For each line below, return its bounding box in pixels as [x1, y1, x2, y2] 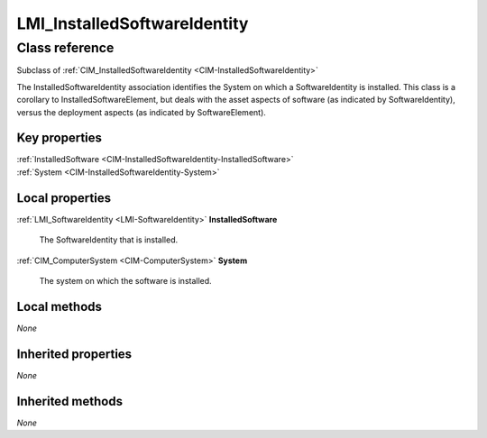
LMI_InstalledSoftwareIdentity [16, 14, 249, 33]
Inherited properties [16, 346, 133, 361]
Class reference [16, 40, 115, 56]
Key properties [16, 131, 103, 146]
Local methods [16, 298, 103, 315]
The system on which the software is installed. [39, 275, 212, 286]
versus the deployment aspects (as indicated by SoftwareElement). [16, 106, 266, 117]
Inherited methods [16, 393, 124, 409]
